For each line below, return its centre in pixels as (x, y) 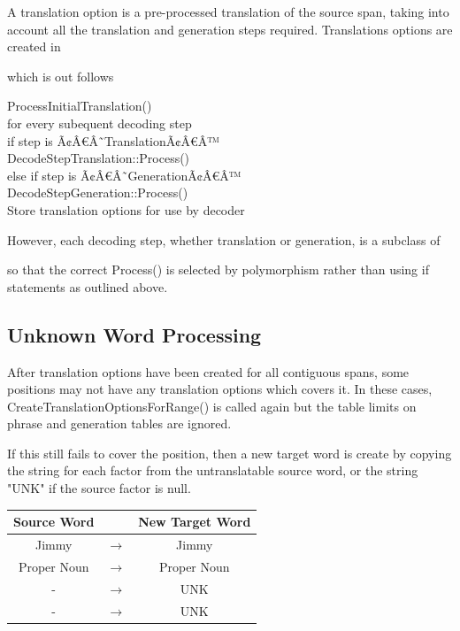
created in (34, 46)
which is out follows (61, 76)
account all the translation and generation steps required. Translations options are (230, 29)
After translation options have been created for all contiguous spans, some (208, 371)
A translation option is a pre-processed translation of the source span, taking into (228, 12)
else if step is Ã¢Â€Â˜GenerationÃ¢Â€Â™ (124, 175)
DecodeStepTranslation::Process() (99, 158)
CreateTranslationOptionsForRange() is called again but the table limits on (212, 406)
